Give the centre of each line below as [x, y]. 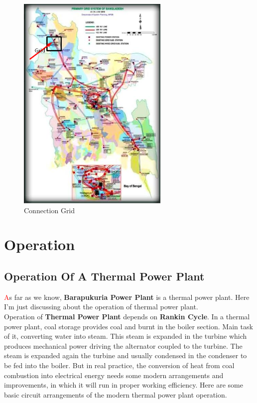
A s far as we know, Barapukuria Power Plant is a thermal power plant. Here [127, 297]
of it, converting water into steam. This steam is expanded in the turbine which [126, 336]
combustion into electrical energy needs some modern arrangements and [114, 375]
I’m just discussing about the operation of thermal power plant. [101, 307]
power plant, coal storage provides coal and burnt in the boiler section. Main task [128, 326]
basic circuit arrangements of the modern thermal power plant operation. [116, 394]
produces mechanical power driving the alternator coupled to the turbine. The [123, 345]
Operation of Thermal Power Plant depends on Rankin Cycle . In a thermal [127, 316]
